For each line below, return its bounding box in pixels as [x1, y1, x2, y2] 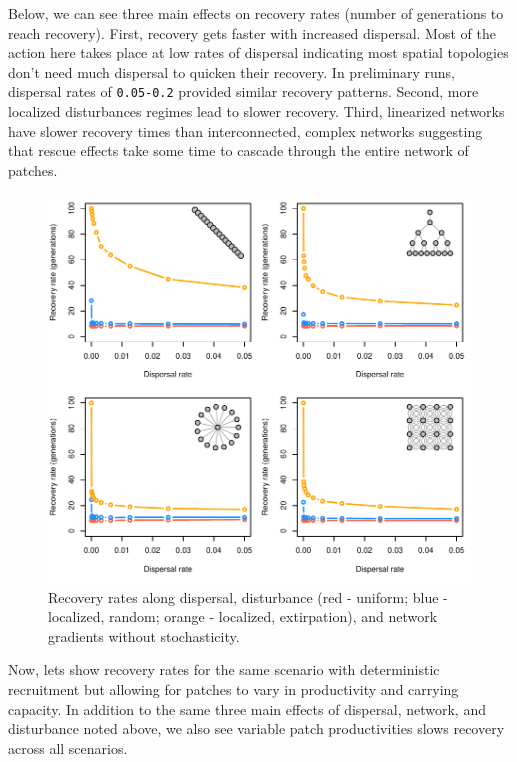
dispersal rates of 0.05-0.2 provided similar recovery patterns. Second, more [8, 81, 479, 102]
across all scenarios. [8, 737, 128, 758]
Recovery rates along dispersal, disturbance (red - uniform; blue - [48, 586, 448, 607]
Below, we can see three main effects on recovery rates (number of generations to [8, 3, 504, 23]
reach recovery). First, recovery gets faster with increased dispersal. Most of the [8, 22, 496, 43]
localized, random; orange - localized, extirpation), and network [48, 606, 438, 627]
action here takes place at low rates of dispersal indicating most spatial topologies [8, 42, 509, 63]
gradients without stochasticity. [48, 625, 240, 646]
